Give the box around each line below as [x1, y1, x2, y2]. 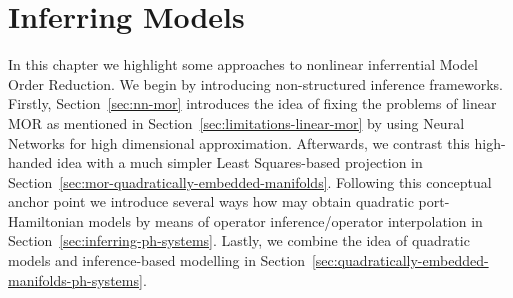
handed [8, 152, 53, 173]
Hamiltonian [8, 210, 84, 231]
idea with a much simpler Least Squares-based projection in [57, 152, 423, 173]
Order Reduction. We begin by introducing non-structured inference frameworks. [8, 73, 503, 94]
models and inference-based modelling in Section [8, 250, 305, 271]
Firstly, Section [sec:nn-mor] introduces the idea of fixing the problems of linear [8, 93, 497, 114]
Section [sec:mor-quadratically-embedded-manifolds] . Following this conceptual [8, 171, 492, 192]
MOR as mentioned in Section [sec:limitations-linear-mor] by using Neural [8, 112, 465, 133]
